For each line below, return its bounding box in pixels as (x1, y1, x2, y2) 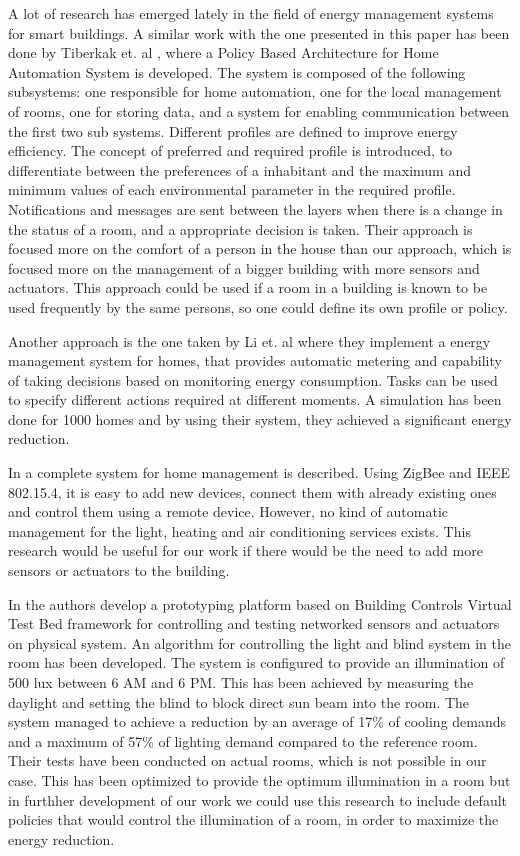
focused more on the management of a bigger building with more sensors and (8, 257, 480, 278)
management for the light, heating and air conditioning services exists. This (8, 520, 471, 541)
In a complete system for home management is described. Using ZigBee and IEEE (8, 462, 511, 483)
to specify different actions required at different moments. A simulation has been (8, 389, 502, 410)
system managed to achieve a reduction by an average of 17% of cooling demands (8, 711, 507, 732)
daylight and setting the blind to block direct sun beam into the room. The (8, 691, 470, 712)
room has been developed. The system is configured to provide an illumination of (8, 652, 505, 673)
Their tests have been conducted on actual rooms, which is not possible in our (8, 750, 487, 771)
